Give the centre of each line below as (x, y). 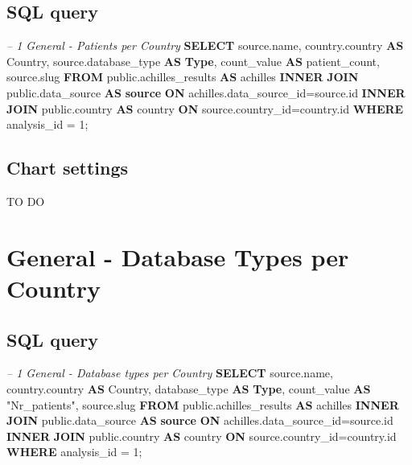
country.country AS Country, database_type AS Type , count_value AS (189, 388)
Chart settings (68, 168)
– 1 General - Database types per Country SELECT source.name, (170, 373)
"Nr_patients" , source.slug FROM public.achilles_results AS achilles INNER (203, 404)
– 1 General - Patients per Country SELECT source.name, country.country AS (205, 45)
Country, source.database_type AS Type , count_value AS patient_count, (193, 61)
